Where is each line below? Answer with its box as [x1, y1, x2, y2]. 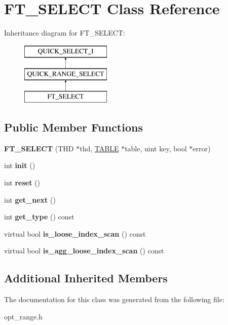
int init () [4, 160, 35, 171]
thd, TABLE [80, 143, 119, 153]
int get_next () [4, 194, 56, 205]
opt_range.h [4, 311, 43, 321]
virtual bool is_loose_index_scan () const [4, 228, 146, 239]
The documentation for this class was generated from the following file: [4, 294, 224, 305]
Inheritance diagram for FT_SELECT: [4, 27, 125, 38]
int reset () [4, 177, 40, 188]
